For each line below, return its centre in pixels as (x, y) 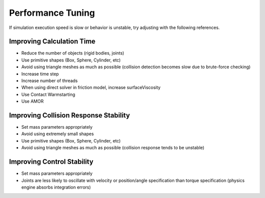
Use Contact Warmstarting (48, 94)
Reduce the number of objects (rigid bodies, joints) (73, 53)
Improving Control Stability (51, 162)
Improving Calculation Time (52, 42)
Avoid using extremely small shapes (58, 134)
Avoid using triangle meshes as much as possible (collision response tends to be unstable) (113, 148)
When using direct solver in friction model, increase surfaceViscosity (91, 87)
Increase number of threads (50, 81)
